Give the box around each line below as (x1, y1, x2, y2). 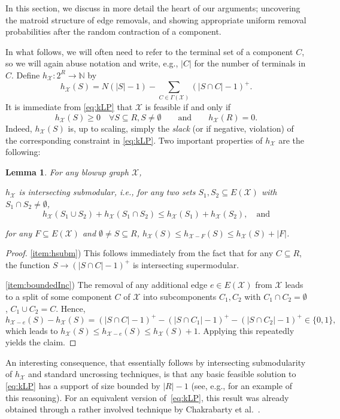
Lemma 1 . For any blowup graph (5, 165, 129, 178)
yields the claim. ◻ (5, 336, 77, 348)
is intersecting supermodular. (132, 258, 239, 271)
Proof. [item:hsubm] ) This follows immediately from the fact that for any (5, 247, 274, 259)
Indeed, (5, 122, 32, 134)
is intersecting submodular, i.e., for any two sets (19, 186, 196, 198)
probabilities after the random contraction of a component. (5, 25, 221, 38)
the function (5, 258, 50, 271)
